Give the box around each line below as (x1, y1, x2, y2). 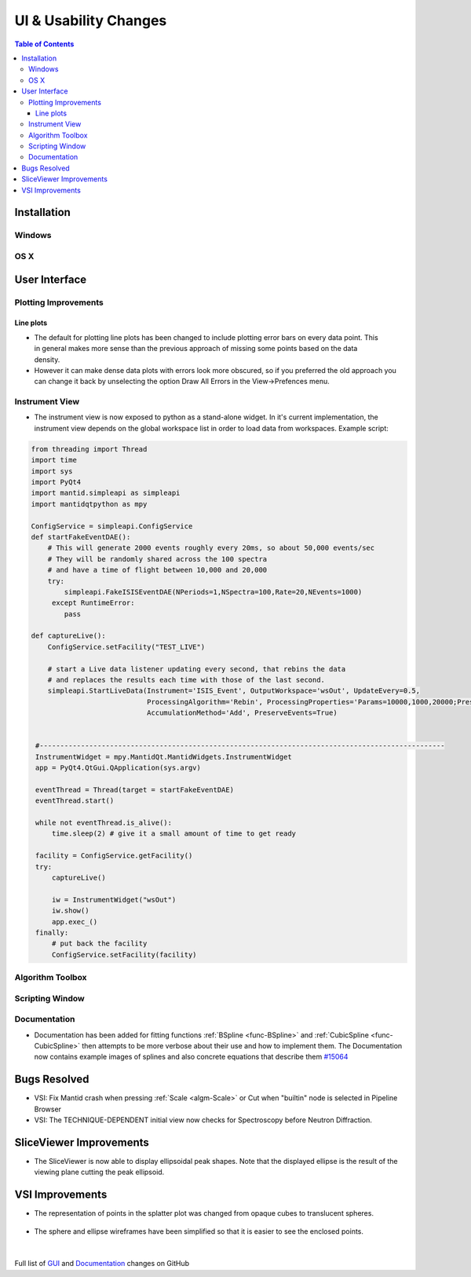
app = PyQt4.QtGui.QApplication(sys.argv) (35, 763, 202, 773)
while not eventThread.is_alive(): (35, 818, 173, 828)
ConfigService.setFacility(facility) (51, 950, 197, 959)
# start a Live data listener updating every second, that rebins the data (47, 664, 346, 673)
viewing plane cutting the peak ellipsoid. (34, 1167, 165, 1177)
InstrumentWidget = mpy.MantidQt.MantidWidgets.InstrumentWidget (35, 752, 292, 761)
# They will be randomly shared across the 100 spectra (47, 554, 268, 563)
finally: (35, 928, 69, 937)
